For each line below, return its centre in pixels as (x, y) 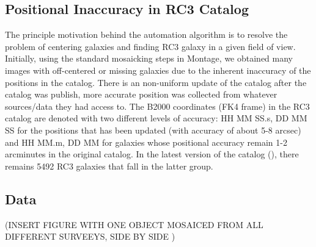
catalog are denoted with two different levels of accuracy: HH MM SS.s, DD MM (156, 118)
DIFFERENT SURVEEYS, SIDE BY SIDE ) (90, 236)
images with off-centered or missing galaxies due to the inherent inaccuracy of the (158, 70)
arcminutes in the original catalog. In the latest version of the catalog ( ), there (152, 154)
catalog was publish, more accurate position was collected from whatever (141, 94)
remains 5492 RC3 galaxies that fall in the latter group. (109, 166)
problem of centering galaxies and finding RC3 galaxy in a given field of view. (150, 46)
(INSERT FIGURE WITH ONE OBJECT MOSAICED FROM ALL (134, 224)
